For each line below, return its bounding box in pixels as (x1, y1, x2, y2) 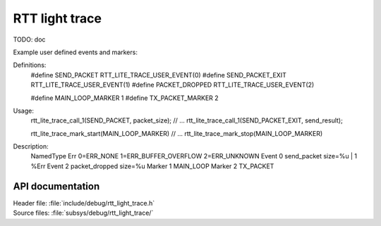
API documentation (13, 180, 100, 192)
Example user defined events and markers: (13, 48, 138, 56)
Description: (13, 142, 49, 151)
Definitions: (13, 61, 47, 70)
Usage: (13, 106, 35, 115)
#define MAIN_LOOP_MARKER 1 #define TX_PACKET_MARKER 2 (30, 94, 219, 102)
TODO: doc (13, 35, 46, 44)
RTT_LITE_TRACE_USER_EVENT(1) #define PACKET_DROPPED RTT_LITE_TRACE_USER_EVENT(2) (30, 81, 315, 89)
